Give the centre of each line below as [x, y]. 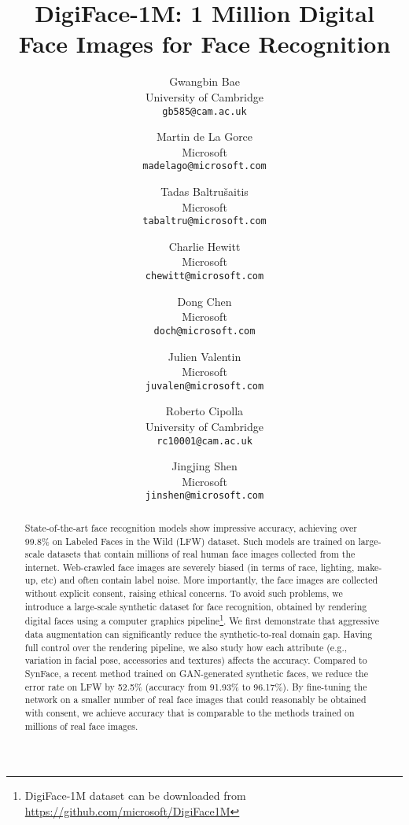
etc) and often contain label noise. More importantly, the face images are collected [210, 580]
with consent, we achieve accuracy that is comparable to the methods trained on [190, 713]
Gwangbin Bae [204, 81]
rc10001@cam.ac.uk [204, 441]
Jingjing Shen [204, 466]
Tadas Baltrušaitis [204, 191]
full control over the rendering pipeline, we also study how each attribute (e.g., [186, 647]
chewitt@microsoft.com [204, 276]
